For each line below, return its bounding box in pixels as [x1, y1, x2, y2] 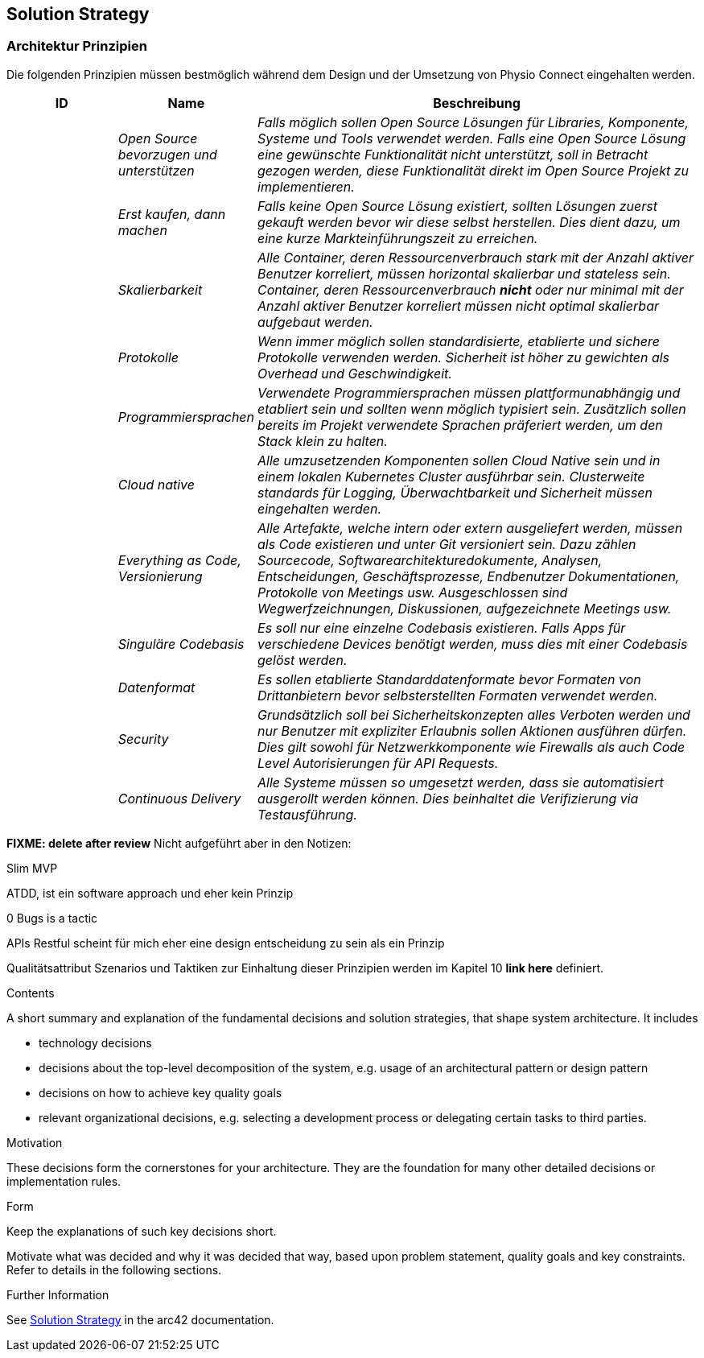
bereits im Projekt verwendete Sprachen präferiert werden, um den [257, 416, 663, 433]
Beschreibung [433, 94, 521, 111]
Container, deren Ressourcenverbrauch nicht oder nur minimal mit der [257, 281, 684, 298]
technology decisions [39, 1035, 152, 1050]
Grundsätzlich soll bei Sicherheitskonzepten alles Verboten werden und [257, 706, 690, 723]
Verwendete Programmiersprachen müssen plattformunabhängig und [257, 384, 681, 401]
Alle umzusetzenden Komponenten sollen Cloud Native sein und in [257, 452, 661, 468]
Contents [6, 985, 55, 1000]
